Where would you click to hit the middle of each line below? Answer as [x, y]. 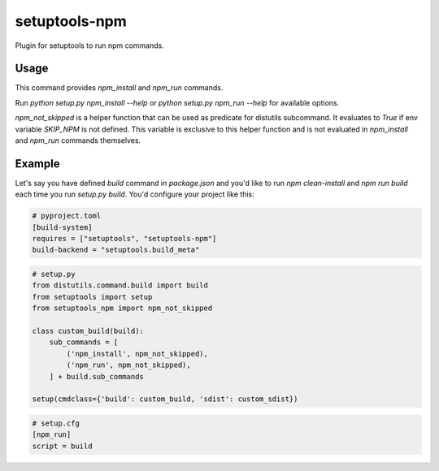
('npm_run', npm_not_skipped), [128, 365]
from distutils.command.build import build [120, 285]
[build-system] [62, 227]
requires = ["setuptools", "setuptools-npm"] [124, 239]
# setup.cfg [56, 423]
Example [37, 164]
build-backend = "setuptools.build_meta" [116, 250]
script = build [62, 446]
